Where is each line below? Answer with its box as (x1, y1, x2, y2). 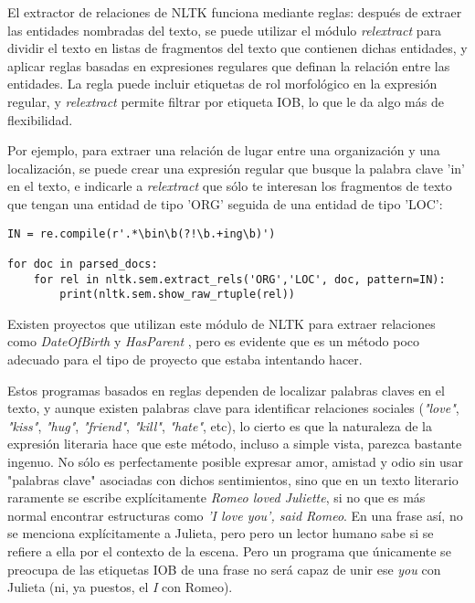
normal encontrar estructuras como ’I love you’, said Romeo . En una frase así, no (7, 505, 463, 524)
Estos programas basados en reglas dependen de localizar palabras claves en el (7, 380, 445, 399)
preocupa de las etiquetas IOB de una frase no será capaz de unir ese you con (7, 559, 441, 578)
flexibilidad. (7, 110, 73, 129)
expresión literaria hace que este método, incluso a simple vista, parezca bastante (7, 434, 462, 453)
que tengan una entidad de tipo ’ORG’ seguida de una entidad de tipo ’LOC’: (7, 194, 443, 213)
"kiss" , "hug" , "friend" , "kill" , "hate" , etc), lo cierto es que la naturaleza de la (7, 416, 433, 435)
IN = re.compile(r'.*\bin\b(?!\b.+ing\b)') (7, 227, 276, 240)
